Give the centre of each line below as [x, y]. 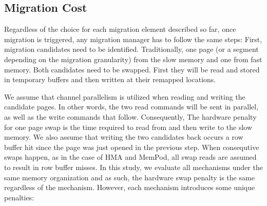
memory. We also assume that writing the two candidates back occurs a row [124, 137]
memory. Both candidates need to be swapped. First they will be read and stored [132, 69]
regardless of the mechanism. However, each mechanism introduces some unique [130, 187]
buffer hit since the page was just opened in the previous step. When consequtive [132, 147]
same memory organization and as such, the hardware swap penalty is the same [129, 177]
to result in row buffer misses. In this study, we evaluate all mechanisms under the [133, 167]
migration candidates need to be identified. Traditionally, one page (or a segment [131, 49]
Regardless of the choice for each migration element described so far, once [120, 29]
